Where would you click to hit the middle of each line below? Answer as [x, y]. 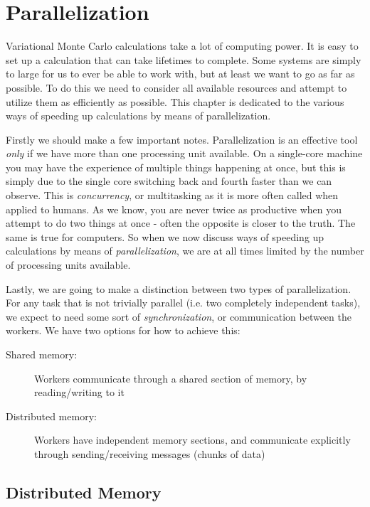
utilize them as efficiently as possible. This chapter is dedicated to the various [175, 101]
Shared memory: [42, 354]
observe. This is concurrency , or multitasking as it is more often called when [172, 195]
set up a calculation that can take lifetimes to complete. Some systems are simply [184, 59]
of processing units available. [68, 265]
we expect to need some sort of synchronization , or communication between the [179, 316]
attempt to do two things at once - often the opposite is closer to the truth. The [181, 223]
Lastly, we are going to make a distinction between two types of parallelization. [179, 288]
